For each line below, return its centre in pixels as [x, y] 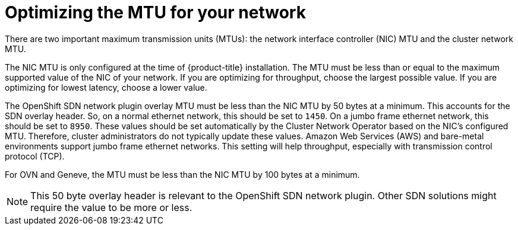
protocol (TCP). [35, 156]
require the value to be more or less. [111, 207]
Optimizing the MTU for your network [155, 12]
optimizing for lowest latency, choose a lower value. [106, 87]
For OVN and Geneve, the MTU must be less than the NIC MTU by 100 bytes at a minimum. [182, 174]
